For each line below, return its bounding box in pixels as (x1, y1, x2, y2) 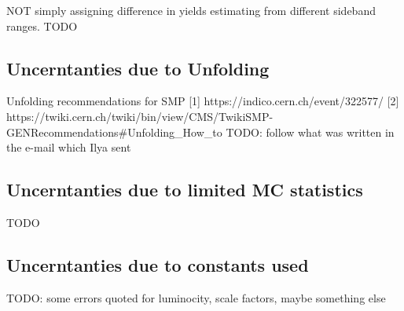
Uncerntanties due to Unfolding (6, 56, 270, 80)
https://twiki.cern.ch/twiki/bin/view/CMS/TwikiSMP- (6, 108, 274, 124)
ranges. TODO (6, 17, 78, 34)
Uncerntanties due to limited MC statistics (6, 177, 363, 202)
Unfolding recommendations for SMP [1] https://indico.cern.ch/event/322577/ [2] (6, 93, 399, 109)
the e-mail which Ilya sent (6, 139, 131, 155)
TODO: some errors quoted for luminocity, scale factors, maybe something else (6, 289, 386, 306)
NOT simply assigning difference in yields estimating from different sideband (6, 2, 376, 18)
